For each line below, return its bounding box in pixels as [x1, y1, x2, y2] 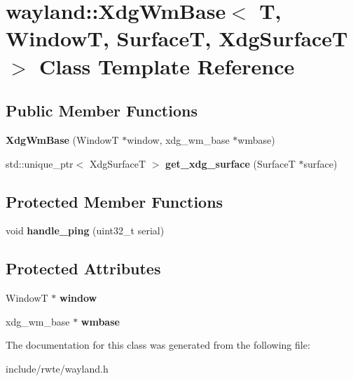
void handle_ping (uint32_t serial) [6, 223, 165, 238]
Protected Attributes [6, 258, 161, 279]
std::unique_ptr [6, 156, 74, 171]
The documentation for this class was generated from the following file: [6, 337, 310, 352]
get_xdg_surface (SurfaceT [165, 156, 296, 171]
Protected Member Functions [6, 190, 223, 212]
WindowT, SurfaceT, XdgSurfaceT [6, 24, 348, 53]
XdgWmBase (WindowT [6, 132, 119, 147]
